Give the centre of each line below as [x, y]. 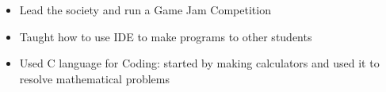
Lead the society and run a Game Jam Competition [145, 10]
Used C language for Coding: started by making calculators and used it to [199, 63]
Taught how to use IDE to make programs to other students [166, 36]
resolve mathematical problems [95, 78]
